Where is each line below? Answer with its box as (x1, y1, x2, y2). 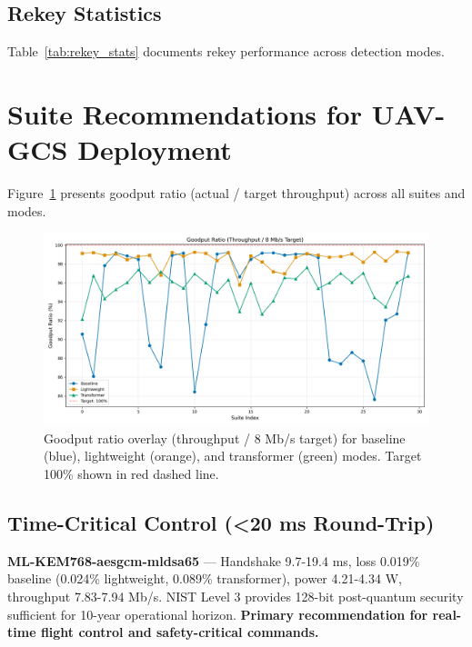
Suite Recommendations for (7, 95, 362, 132)
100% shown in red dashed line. (44, 464, 219, 483)
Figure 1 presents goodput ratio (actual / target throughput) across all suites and (7, 184, 466, 203)
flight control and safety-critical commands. (40, 622, 319, 642)
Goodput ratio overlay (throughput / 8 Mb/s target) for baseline (44, 428, 406, 447)
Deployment (77, 131, 232, 168)
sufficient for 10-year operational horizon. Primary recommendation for (7, 604, 428, 623)
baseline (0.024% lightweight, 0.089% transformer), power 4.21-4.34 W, (7, 569, 402, 588)
